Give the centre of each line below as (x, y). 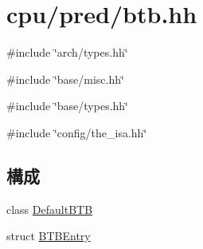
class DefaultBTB (50, 209)
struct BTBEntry (49, 236)
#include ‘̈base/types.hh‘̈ (68, 106)
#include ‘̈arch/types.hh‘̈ (67, 52)
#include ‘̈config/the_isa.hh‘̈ (77, 132)
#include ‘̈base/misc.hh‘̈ (65, 79)
